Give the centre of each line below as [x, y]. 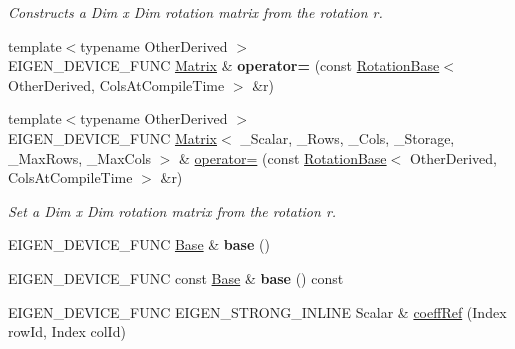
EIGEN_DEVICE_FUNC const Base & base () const [176, 277]
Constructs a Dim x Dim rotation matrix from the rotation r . [195, 12]
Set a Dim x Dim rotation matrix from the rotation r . [172, 210]
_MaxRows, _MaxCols [80, 157]
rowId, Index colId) [67, 331]
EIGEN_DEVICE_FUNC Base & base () [139, 244]
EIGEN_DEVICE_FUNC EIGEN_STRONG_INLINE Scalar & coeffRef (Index [257, 311]
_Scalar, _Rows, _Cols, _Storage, [347, 137]
